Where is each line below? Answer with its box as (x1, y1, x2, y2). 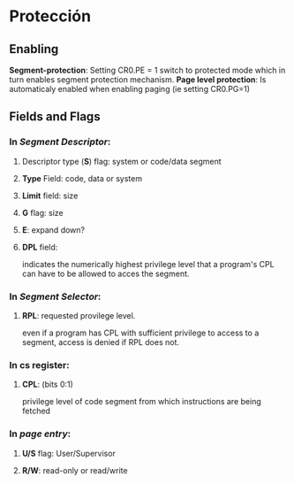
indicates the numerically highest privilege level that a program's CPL (21, 258, 275, 269)
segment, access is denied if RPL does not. (21, 336, 179, 347)
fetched (21, 405, 51, 417)
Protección (9, 6, 91, 27)
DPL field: (21, 242, 58, 252)
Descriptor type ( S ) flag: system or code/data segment (21, 156, 222, 166)
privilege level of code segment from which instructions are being (21, 396, 262, 407)
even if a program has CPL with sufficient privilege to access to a (21, 327, 260, 338)
